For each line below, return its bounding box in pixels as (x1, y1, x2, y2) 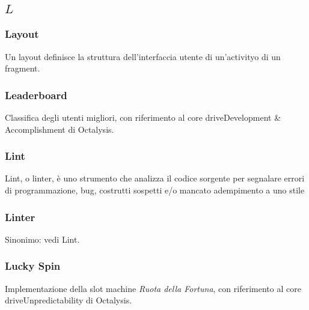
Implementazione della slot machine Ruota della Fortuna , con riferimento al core (5, 282, 301, 294)
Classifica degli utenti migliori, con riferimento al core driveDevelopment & (5, 111, 281, 124)
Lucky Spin (5, 258, 61, 273)
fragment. (5, 62, 40, 74)
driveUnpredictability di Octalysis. (5, 294, 132, 306)
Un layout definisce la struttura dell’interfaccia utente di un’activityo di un (5, 50, 281, 62)
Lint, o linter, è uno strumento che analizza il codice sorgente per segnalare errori (5, 172, 305, 184)
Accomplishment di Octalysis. (5, 123, 114, 135)
